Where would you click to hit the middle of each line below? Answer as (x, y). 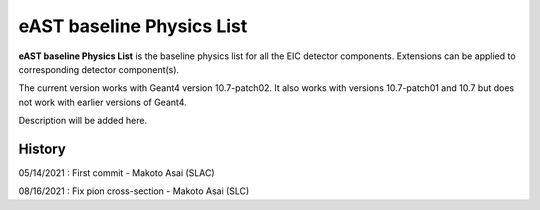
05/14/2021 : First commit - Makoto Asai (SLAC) (116, 173)
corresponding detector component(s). (99, 69)
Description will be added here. (83, 121)
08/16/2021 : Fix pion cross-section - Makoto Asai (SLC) (134, 191)
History (42, 148)
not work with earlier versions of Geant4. (102, 102)
